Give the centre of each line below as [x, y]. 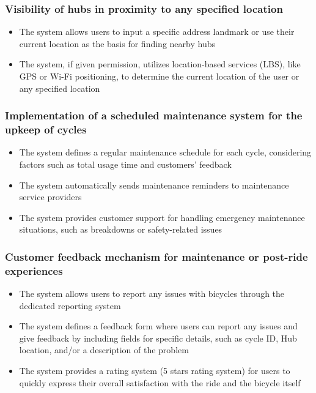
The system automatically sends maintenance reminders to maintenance [154, 185]
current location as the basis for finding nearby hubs [117, 43]
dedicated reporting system [70, 305]
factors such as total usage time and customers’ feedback [125, 164]
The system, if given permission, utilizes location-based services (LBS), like [160, 64]
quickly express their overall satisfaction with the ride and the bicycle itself [160, 382]
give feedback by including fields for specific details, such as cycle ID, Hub [158, 338]
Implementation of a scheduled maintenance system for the [154, 115]
